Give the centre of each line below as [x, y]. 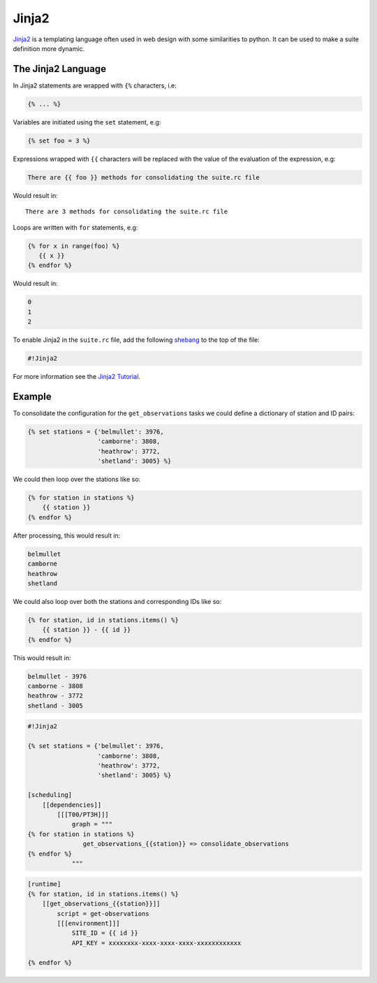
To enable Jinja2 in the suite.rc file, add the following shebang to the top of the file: [136, 340]
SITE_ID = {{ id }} [105, 933]
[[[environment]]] [88, 924]
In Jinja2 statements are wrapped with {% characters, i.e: [95, 85]
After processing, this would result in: [67, 536]
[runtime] [44, 884]
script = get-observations [103, 913]
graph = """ [92, 824]
